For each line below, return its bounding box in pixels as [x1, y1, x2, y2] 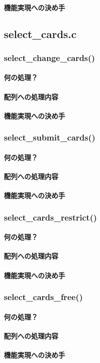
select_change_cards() [4, 51, 95, 63]
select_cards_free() [4, 291, 83, 303]
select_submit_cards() [4, 131, 96, 143]
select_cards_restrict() [4, 211, 97, 223]
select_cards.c [4, 26, 77, 41]
